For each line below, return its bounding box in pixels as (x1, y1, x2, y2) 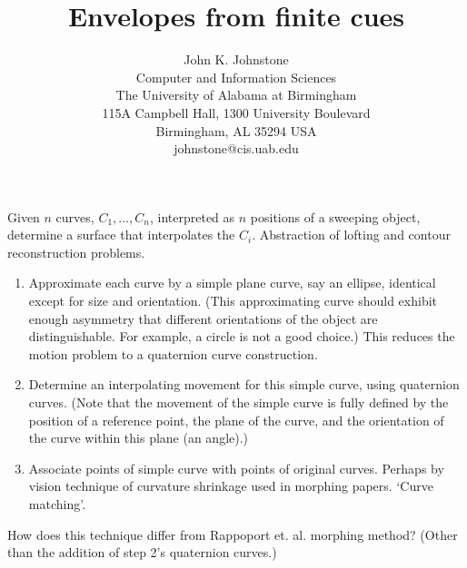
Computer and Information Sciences (135, 67, 337, 86)
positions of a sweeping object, (250, 207, 421, 226)
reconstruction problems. (7, 242, 145, 261)
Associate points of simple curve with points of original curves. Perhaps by (28, 458, 444, 477)
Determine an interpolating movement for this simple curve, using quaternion (28, 375, 460, 394)
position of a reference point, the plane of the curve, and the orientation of (28, 410, 444, 429)
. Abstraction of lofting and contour (252, 225, 451, 244)
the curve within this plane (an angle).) (28, 428, 249, 447)
